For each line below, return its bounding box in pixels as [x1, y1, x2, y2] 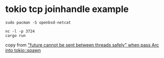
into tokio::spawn [5, 47, 41, 53]
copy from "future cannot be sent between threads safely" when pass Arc [5, 41, 159, 48]
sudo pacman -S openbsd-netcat [5, 20, 71, 25]
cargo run [5, 33, 26, 38]
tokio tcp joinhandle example [5, 3, 129, 15]
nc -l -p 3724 [5, 28, 35, 33]
